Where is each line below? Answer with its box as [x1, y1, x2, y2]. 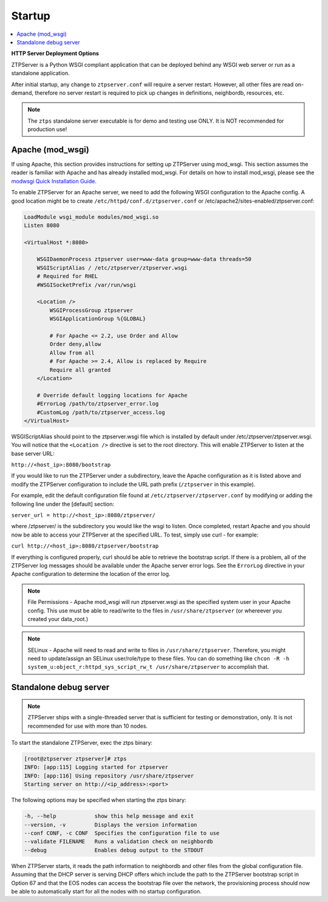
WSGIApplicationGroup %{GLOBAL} [49, 316, 146, 322]
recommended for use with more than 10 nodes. [27, 722, 148, 730]
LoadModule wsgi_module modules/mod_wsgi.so [24, 213, 159, 220]
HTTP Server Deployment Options [11, 50, 100, 57]
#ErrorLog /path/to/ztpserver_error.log [36, 401, 159, 407]
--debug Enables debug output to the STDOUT [24, 847, 203, 853]
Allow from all [49, 349, 95, 356]
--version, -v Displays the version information [24, 821, 197, 828]
